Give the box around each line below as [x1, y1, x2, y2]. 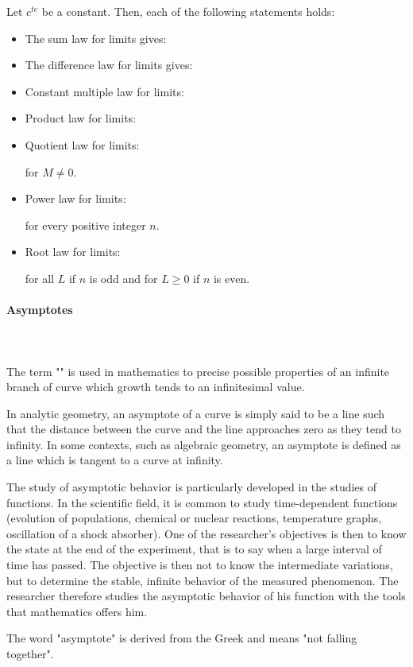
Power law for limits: [25, 190, 126, 207]
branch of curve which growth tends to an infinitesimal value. [6, 378, 305, 395]
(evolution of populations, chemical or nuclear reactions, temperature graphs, [6, 510, 382, 526]
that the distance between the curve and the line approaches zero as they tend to [6, 421, 401, 437]
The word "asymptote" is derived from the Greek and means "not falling [6, 630, 357, 646]
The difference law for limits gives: [25, 56, 193, 73]
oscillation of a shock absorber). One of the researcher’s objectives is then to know [6, 525, 407, 541]
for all [25, 270, 55, 286]
